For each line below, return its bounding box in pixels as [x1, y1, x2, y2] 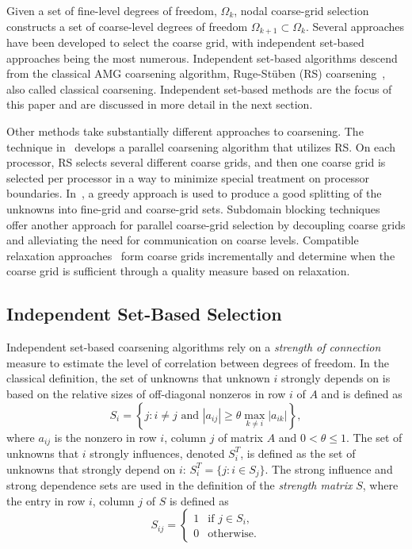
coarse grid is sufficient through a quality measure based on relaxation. [6, 263, 350, 279]
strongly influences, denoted [90, 444, 225, 461]
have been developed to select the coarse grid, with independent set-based [6, 34, 364, 51]
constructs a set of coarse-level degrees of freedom [6, 17, 248, 34]
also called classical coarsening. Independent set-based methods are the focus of [6, 80, 392, 97]
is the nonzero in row [54, 428, 157, 445]
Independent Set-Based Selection [6, 301, 282, 326]
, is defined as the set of [240, 444, 356, 461]
